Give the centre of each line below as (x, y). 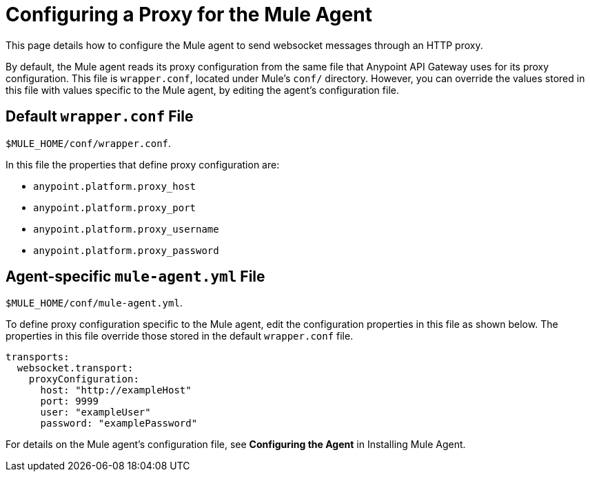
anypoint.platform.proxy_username (126, 229)
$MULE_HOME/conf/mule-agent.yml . (94, 303)
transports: (38, 357)
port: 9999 (69, 401)
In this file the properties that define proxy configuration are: (143, 164)
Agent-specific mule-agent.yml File (135, 277)
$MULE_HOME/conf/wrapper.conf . (89, 143)
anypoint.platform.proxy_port (115, 207)
